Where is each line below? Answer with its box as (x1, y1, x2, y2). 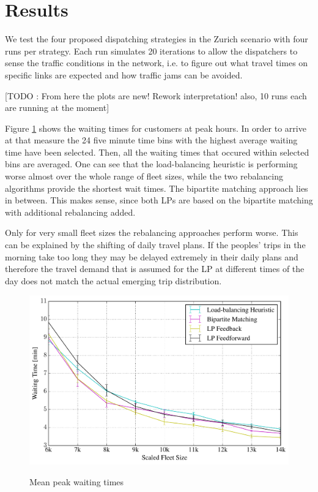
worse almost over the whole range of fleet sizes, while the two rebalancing (5, 170, 283, 183)
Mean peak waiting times (29, 475, 124, 488)
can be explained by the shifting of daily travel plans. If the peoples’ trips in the (5, 238, 306, 251)
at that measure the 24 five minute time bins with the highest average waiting (5, 134, 298, 146)
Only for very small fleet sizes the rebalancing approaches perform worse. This (5, 226, 298, 239)
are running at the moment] (5, 101, 109, 114)
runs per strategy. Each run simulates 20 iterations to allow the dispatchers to (5, 44, 298, 57)
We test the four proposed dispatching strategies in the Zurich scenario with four (5, 32, 308, 45)
